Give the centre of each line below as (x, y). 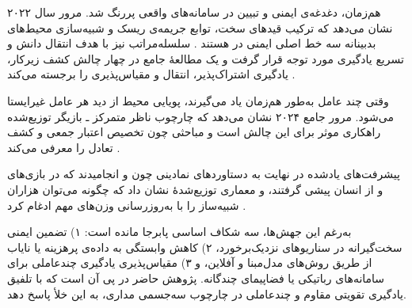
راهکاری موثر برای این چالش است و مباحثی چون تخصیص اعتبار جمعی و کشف (194, 132)
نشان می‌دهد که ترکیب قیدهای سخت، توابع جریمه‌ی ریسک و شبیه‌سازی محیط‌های (200, 27)
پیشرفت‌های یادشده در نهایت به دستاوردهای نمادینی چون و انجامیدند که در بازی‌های (204, 174)
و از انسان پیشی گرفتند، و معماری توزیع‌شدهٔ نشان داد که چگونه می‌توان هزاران (195, 189)
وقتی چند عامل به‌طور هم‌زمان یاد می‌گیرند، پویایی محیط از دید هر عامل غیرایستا (198, 100)
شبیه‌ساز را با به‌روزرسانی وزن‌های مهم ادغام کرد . (127, 205)
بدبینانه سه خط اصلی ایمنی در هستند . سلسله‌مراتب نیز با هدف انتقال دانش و (192, 43)
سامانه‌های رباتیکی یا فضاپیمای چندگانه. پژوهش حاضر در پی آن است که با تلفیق (196, 278)
